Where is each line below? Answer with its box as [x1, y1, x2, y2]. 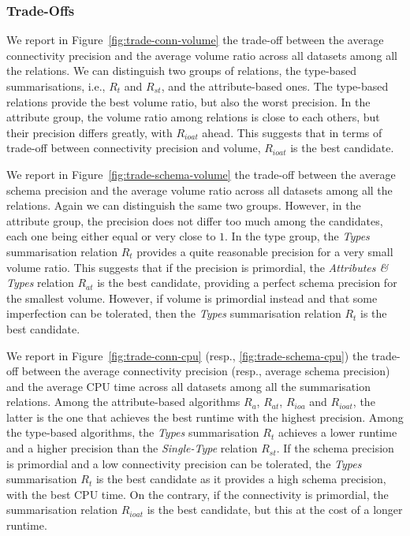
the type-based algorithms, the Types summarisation [6, 424, 259, 441]
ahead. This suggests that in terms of [202, 124, 382, 140]
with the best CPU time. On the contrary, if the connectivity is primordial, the [6, 486, 389, 502]
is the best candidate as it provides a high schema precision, [95, 471, 386, 487]
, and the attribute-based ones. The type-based [161, 78, 389, 94]
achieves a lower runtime [278, 424, 397, 441]
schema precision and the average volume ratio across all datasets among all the [6, 181, 393, 198]
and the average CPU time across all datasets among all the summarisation [6, 378, 371, 394]
